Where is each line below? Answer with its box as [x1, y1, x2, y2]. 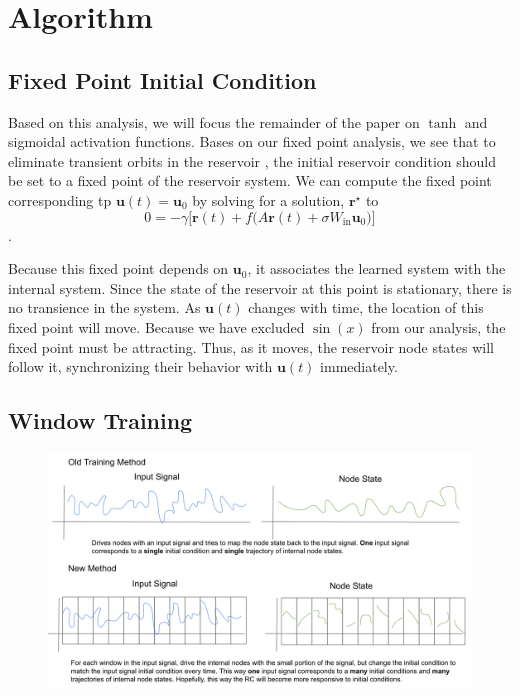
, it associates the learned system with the [247, 258, 506, 279]
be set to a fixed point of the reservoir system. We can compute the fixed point [8, 170, 492, 191]
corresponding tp [8, 189, 112, 210]
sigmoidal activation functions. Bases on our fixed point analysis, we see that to [8, 131, 496, 152]
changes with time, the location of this [248, 297, 484, 318]
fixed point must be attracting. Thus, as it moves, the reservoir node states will [8, 336, 494, 357]
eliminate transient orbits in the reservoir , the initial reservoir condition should [8, 150, 497, 171]
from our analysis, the [371, 316, 506, 337]
